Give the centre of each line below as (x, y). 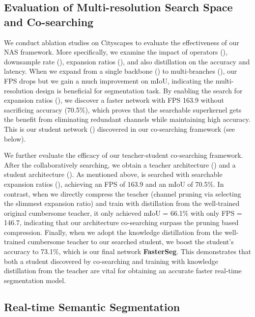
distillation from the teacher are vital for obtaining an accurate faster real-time (123, 271)
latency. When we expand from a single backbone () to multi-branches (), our (121, 71)
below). (15, 138)
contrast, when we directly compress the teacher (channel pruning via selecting (123, 193)
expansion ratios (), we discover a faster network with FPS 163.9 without (114, 100)
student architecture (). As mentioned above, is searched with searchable (113, 174)
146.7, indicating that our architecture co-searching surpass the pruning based (121, 222)
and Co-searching (49, 21)
